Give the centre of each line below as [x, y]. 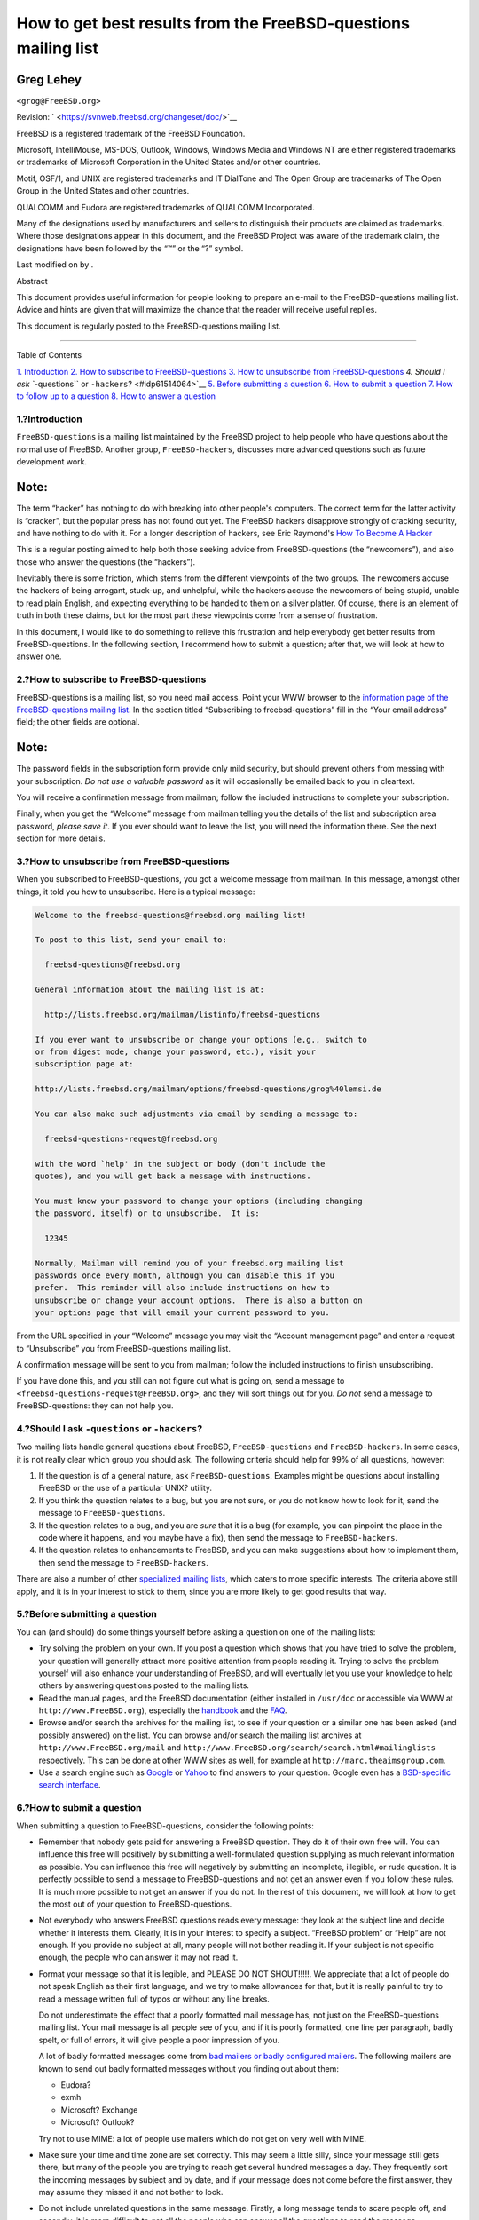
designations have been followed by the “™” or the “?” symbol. [130, 248]
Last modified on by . [55, 265]
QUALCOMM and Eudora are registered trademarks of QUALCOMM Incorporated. [165, 207]
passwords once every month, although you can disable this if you [185, 1276]
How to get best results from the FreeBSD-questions [213, 23]
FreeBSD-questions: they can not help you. [95, 1406]
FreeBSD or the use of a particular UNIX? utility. [126, 1488]
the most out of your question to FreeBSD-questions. [135, 1904]
